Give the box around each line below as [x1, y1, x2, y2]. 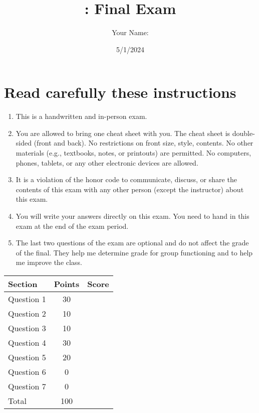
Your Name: [112, 27, 149, 38]
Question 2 [8, 307, 46, 319]
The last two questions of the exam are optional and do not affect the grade [16, 237, 249, 248]
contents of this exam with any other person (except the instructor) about [16, 184, 244, 194]
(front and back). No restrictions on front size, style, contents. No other [34, 137, 253, 148]
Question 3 [8, 322, 46, 334]
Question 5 [8, 351, 46, 363]
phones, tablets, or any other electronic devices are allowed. [16, 157, 198, 168]
